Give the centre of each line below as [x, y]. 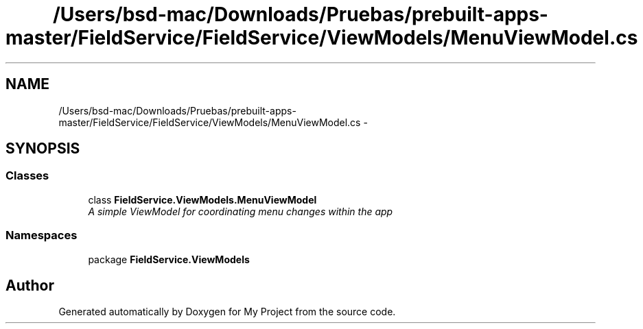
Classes [27, 176]
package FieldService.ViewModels [169, 259]
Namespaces [42, 235]
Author [30, 285]
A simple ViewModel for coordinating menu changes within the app [241, 211]
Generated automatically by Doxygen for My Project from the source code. [227, 312]
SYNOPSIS [43, 149]
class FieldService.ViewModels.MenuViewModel [202, 199]
